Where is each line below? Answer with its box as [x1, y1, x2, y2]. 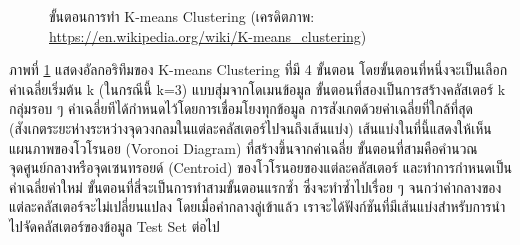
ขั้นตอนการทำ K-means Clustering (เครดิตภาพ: [49, 6, 315, 26]
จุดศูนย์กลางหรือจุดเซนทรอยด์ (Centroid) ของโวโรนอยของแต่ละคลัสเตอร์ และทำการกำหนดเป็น [9, 157, 512, 178]
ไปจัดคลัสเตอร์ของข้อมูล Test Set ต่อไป [9, 215, 220, 236]
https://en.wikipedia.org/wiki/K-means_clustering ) [49, 25, 367, 46]
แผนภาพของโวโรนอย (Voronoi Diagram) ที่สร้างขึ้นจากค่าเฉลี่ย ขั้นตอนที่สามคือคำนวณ [9, 137, 478, 158]
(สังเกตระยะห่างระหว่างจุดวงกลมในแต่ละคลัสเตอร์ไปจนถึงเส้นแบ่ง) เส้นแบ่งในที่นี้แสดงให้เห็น [9, 117, 492, 138]
